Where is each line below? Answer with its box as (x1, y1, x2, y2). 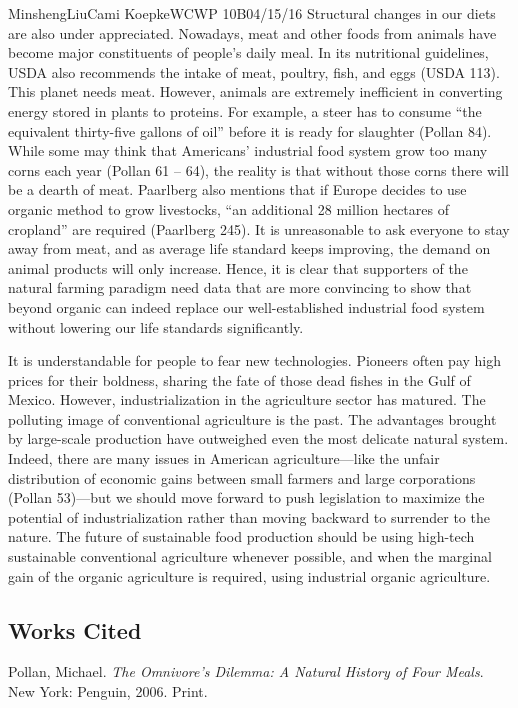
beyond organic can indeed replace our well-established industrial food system (8, 296, 485, 317)
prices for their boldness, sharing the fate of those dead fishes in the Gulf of (8, 369, 471, 390)
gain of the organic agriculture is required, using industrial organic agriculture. (8, 565, 491, 586)
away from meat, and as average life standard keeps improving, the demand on (8, 238, 491, 259)
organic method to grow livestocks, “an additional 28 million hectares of (8, 198, 449, 219)
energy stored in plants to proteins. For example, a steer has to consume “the (8, 100, 482, 121)
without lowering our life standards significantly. (8, 316, 304, 337)
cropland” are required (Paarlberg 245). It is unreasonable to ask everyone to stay (8, 218, 510, 239)
